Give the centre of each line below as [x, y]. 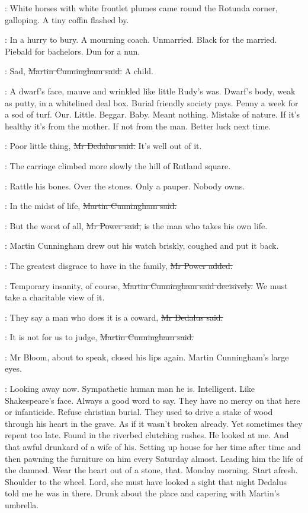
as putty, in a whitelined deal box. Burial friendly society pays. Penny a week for [152, 102]
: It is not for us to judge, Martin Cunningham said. [100, 337]
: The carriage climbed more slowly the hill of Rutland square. [118, 165]
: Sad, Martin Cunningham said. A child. [79, 71]
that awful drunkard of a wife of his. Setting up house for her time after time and [153, 447]
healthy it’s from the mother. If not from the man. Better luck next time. [138, 126]
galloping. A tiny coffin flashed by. [67, 19]
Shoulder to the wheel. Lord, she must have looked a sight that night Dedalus [146, 481]
